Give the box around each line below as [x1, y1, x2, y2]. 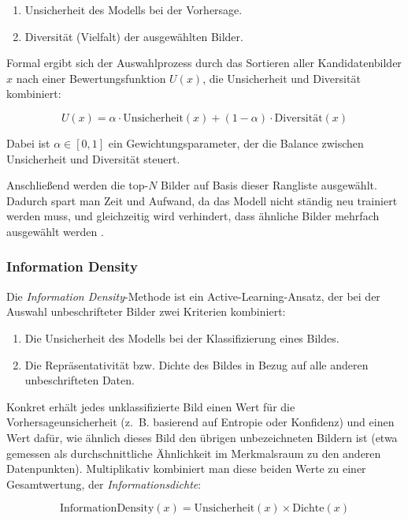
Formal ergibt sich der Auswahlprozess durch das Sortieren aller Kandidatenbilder [6, 54, 402, 71]
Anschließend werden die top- [6, 177, 149, 193]
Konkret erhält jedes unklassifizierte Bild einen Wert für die [6, 398, 295, 414]
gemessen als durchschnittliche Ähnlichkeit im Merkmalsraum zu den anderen [6, 444, 381, 461]
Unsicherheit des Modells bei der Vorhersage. [24, 2, 243, 17]
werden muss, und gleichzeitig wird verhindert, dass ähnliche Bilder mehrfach [6, 208, 380, 224]
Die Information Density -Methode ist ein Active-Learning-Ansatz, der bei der [6, 287, 380, 304]
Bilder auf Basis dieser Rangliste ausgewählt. [161, 177, 377, 193]
